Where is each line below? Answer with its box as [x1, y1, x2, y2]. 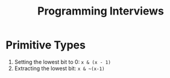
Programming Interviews [37, 4, 164, 18]
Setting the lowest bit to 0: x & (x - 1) [14, 58, 111, 65]
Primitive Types [5, 38, 86, 52]
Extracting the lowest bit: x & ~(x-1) [14, 65, 105, 72]
